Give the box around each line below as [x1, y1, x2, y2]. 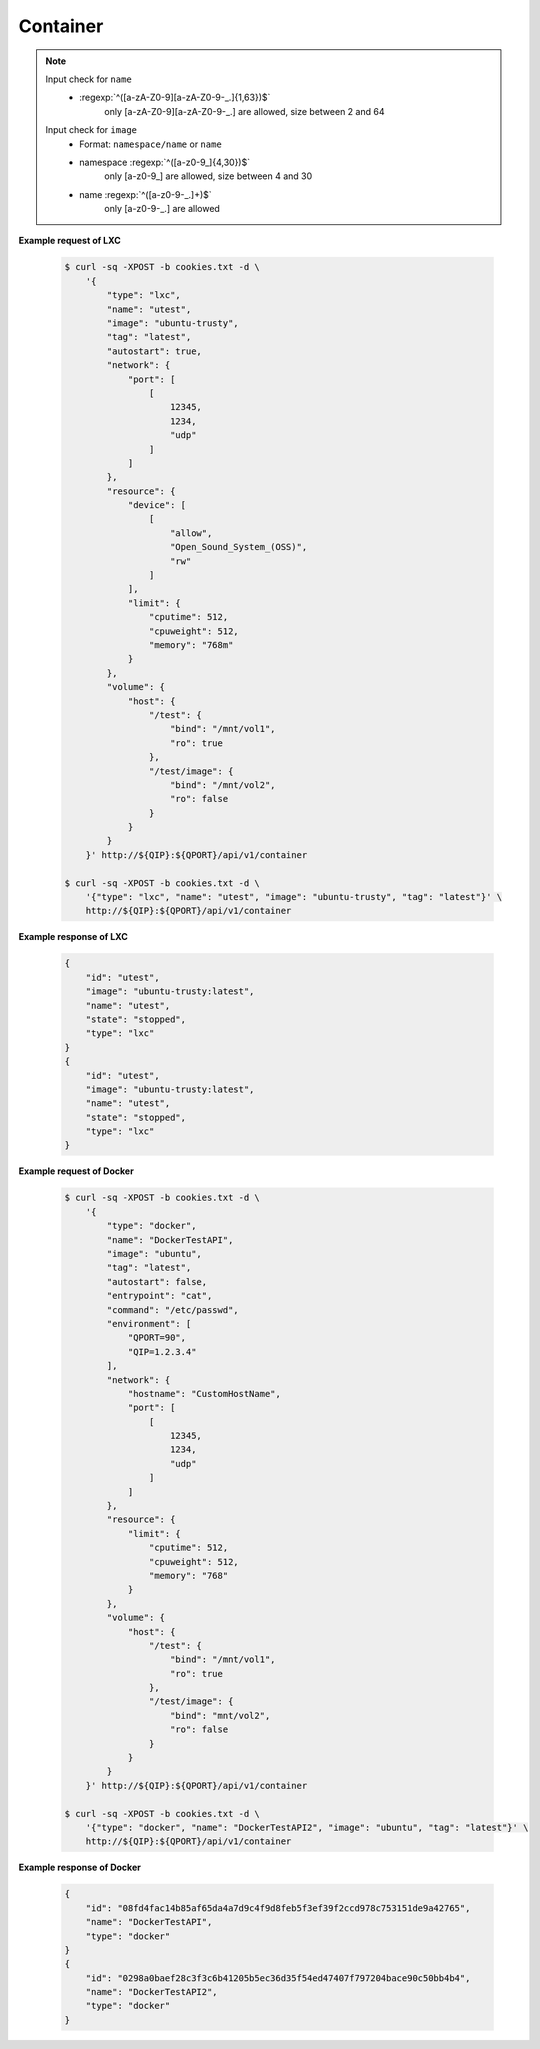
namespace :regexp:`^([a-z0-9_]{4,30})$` [79, 156, 250, 168]
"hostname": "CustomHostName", [127, 1388, 282, 1399]
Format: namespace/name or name [79, 138, 222, 150]
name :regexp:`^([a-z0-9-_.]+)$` [79, 188, 212, 200]
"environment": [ [106, 1318, 192, 1329]
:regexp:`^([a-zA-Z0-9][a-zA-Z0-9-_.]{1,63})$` [79, 91, 271, 104]
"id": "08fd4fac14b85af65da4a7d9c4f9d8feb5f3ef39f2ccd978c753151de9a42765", [85, 1902, 471, 1914]
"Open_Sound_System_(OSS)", [170, 541, 308, 553]
